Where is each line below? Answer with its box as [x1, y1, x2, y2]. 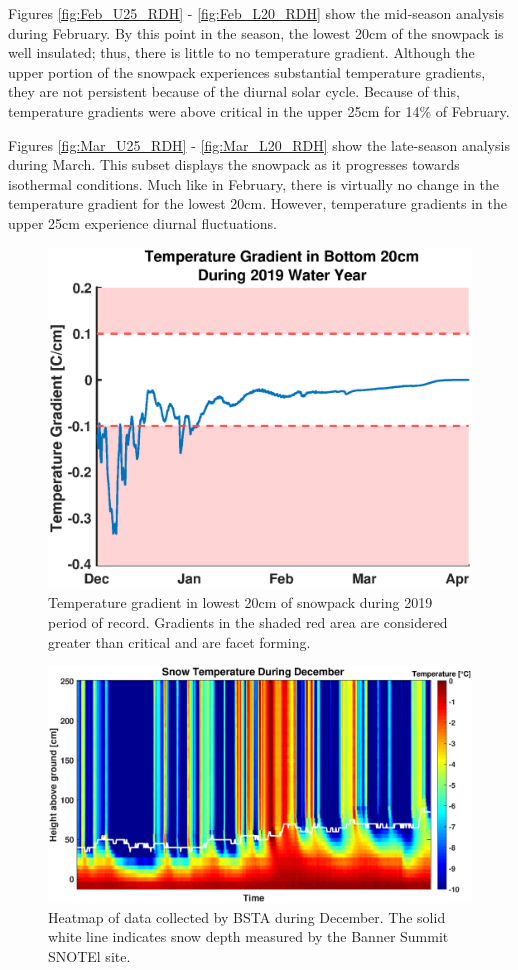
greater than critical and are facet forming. [48, 631, 311, 652]
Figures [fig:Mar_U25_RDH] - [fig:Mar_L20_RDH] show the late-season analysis [8, 134, 510, 155]
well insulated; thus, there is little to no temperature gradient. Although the [8, 42, 475, 63]
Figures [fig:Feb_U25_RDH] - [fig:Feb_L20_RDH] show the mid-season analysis [8, 3, 504, 23]
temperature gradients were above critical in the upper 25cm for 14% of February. [8, 100, 510, 121]
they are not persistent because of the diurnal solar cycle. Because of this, [8, 81, 460, 102]
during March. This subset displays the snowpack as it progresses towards [8, 154, 460, 175]
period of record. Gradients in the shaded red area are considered [48, 611, 448, 632]
